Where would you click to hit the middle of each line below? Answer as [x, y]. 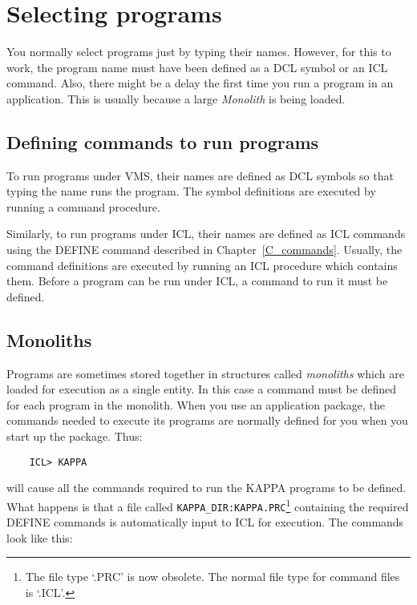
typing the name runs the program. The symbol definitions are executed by [191, 191]
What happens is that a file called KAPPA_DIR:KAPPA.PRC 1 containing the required [208, 505]
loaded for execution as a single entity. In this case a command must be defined [202, 389]
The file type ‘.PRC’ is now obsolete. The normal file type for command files [213, 577]
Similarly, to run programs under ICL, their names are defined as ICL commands [206, 234]
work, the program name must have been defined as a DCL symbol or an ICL [197, 67]
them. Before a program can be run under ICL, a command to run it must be [197, 281]
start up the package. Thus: [75, 436]
